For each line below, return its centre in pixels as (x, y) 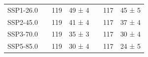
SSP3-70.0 (23, 34)
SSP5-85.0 (23, 46)
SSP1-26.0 (23, 9)
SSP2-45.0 (23, 22)
